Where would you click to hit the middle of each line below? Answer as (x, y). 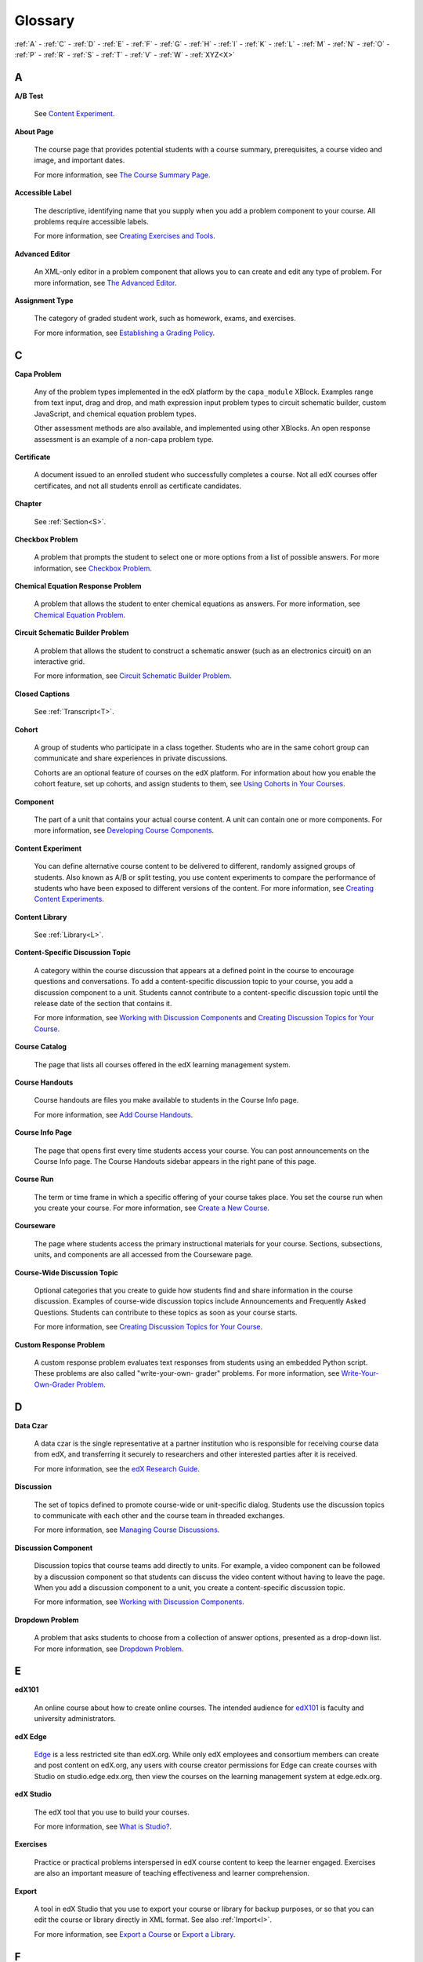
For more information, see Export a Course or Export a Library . (135, 1934)
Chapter (28, 504)
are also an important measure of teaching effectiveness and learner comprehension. (172, 1873)
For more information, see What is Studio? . (103, 1826)
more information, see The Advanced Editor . (105, 283)
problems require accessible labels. (91, 221)
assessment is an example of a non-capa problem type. (124, 439)
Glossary (45, 20)
